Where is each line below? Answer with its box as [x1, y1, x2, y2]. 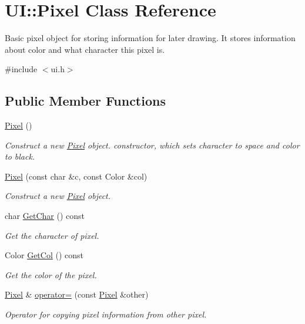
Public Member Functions [5, 92, 166, 110]
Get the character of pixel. [5, 229, 99, 241]
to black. [5, 150, 35, 163]
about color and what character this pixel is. [5, 43, 165, 55]
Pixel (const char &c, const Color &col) [5, 170, 148, 182]
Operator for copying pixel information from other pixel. [5, 308, 207, 320]
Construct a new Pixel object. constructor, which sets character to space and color [5, 139, 300, 151]
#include [5, 63, 38, 75]
